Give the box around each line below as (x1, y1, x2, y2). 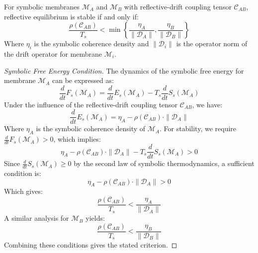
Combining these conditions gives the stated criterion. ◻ (4, 239, 177, 250)
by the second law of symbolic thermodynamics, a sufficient (74, 158, 255, 169)
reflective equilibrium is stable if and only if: (4, 11, 139, 21)
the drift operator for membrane (4, 48, 102, 59)
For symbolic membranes (4, 1, 80, 11)
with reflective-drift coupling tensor (124, 1, 232, 11)
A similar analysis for (4, 213, 69, 223)
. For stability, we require (160, 123, 237, 134)
